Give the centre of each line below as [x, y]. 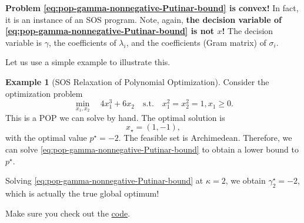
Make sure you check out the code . [68, 213]
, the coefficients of [82, 42]
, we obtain [245, 180]
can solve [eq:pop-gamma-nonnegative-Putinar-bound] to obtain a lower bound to [152, 149]
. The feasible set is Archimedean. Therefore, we [205, 138]
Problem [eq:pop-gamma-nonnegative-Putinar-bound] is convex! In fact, [152, 8]
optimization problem [44, 93]
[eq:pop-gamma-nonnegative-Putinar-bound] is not [110, 31]
